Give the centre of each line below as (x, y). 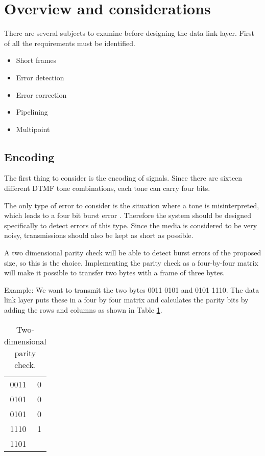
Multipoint (33, 129)
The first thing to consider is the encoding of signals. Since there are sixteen (123, 178)
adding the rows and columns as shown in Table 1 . (83, 310)
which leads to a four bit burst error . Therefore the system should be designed (128, 215)
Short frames (36, 60)
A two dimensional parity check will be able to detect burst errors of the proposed (133, 253)
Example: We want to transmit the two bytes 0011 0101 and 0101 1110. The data (132, 289)
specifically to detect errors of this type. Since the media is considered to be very (131, 225)
